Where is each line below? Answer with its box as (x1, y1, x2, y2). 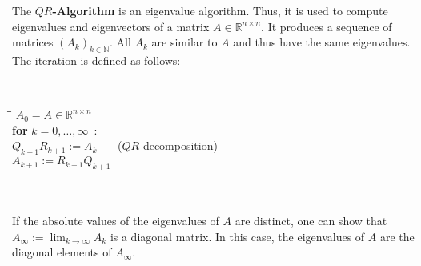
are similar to (151, 34, 218, 50)
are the (379, 228, 415, 244)
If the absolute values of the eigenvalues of (12, 212, 219, 229)
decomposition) (142, 137, 218, 154)
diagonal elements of (12, 244, 112, 260)
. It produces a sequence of (261, 18, 392, 34)
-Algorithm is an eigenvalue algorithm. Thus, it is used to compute (52, 2, 388, 18)
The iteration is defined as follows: (12, 51, 181, 68)
